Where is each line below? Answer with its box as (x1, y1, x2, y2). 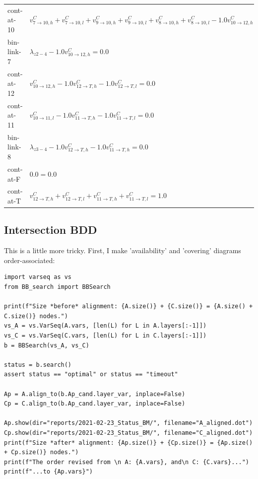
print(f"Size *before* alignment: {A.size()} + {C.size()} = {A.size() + (4, 303, 253, 310)
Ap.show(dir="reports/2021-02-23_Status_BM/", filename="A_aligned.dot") (4, 419, 253, 427)
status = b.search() (4, 361, 72, 368)
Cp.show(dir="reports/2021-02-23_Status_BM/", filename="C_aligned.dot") (4, 429, 253, 436)
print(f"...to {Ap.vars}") (4, 468, 93, 476)
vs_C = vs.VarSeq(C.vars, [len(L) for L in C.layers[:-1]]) (4, 332, 207, 339)
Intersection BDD (4, 222, 97, 237)
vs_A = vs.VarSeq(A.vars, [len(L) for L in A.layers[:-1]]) (4, 322, 207, 330)
